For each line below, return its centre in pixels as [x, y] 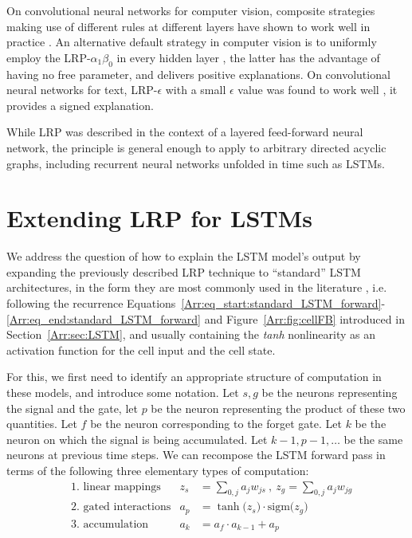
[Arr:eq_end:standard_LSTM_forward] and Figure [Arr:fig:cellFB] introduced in [206, 318]
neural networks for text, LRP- [82, 90]
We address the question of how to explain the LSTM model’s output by [184, 256]
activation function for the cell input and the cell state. [141, 350]
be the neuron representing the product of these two [278, 408]
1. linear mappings [116, 487]
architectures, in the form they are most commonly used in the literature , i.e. [197, 287]
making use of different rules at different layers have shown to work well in [188, 26]
